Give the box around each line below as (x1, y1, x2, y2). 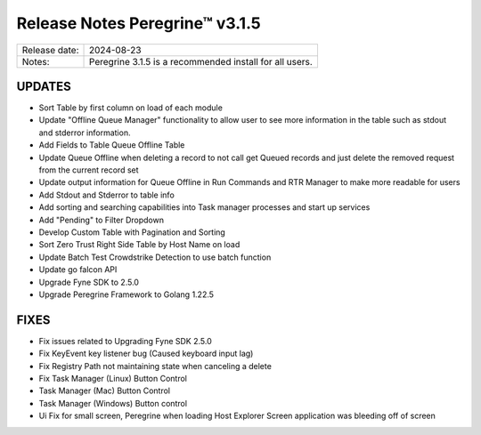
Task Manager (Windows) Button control (38, 398, 187, 408)
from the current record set (38, 165, 139, 175)
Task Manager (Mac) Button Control (38, 385, 171, 396)
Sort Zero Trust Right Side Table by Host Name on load (38, 239, 240, 250)
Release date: (21, 44, 79, 56)
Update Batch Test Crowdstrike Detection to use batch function (38, 252, 272, 262)
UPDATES (16, 78, 71, 93)
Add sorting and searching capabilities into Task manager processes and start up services (38, 202, 371, 213)
